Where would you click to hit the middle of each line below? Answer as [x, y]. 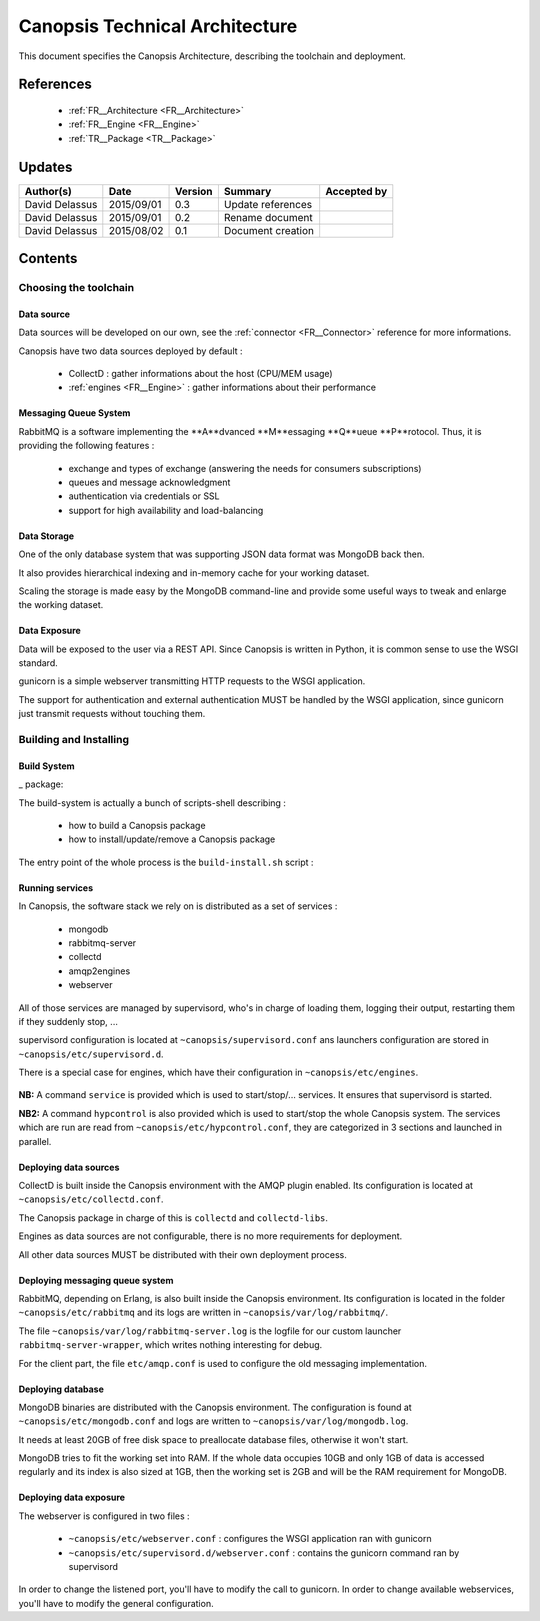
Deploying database [61, 1389]
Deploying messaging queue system [96, 1280]
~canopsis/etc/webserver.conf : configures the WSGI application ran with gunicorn [250, 1539]
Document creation [269, 230]
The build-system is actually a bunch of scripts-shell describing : [152, 802]
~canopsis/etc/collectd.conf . [91, 1199]
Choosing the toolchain [76, 288]
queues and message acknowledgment [149, 482]
